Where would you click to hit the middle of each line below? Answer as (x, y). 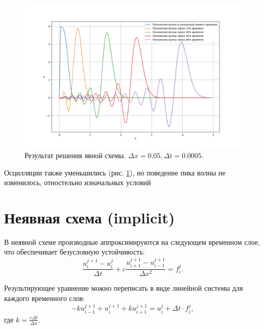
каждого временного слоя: (44, 298)
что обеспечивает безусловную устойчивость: (75, 252)
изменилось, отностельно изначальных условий (78, 182)
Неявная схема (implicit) (90, 217)
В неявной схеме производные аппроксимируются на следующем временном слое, (132, 242)
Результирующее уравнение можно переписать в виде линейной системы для (124, 288)
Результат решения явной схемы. (75, 155)
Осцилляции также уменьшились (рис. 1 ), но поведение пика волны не (115, 172)
